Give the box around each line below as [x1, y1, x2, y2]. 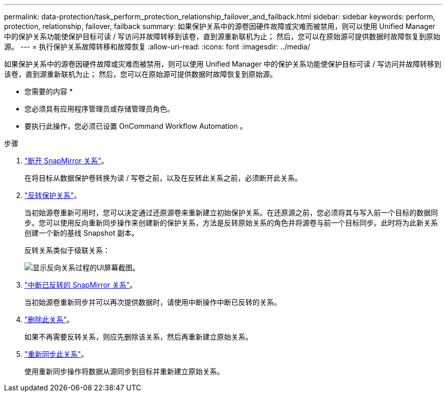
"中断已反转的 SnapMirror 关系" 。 [24, 280, 137, 289]
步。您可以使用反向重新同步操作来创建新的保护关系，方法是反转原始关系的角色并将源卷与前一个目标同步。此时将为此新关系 [24, 218, 438, 227]
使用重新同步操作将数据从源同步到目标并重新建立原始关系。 [24, 367, 224, 376]
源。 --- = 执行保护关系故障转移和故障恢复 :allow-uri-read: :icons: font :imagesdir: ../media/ [4, 42, 311, 51]
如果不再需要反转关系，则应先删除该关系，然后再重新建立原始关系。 [24, 332, 253, 341]
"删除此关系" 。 [24, 315, 74, 324]
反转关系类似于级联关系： [24, 246, 110, 254]
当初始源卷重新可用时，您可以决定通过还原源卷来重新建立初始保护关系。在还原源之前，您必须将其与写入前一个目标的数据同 [24, 208, 438, 217]
